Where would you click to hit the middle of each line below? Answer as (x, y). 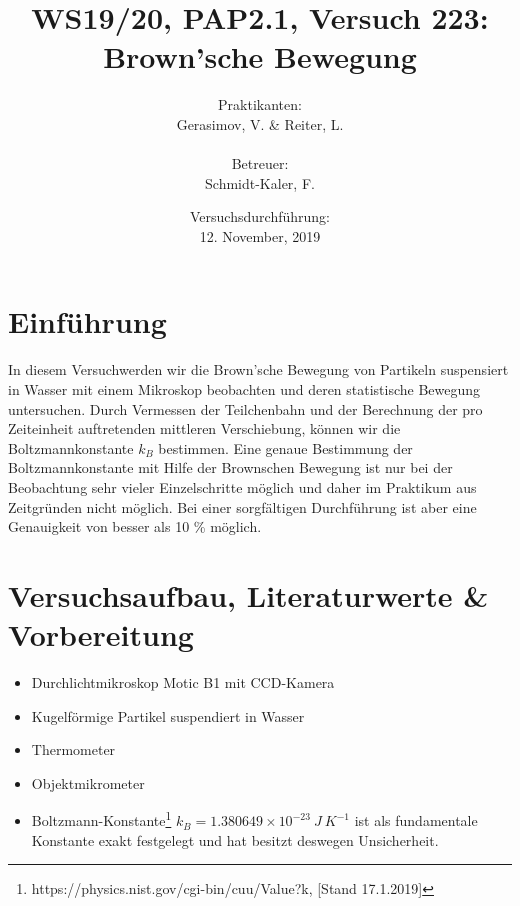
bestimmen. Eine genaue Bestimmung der (285, 447)
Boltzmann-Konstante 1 (101, 819)
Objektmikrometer (88, 782)
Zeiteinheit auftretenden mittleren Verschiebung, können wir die (204, 428)
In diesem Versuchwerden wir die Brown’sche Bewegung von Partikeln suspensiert (258, 369)
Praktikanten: (260, 104)
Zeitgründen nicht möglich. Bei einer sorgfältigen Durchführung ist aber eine (242, 506)
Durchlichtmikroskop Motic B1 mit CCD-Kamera (183, 682)
